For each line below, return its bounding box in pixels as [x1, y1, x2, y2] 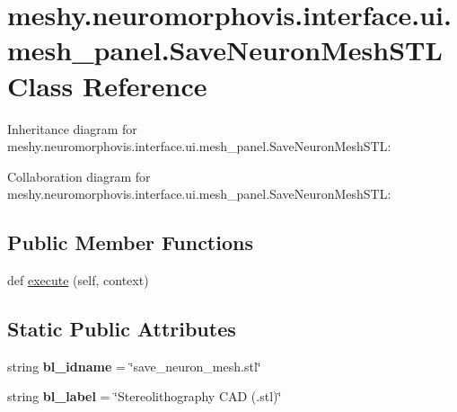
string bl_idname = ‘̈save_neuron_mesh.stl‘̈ [7, 356, 261, 375]
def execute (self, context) [7, 271, 149, 290]
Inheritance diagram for [7, 119, 137, 138]
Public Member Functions [7, 228, 253, 256]
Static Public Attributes [7, 315, 236, 343]
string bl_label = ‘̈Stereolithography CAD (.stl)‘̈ [7, 387, 282, 406]
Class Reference [7, 67, 207, 103]
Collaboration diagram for [7, 166, 151, 185]
